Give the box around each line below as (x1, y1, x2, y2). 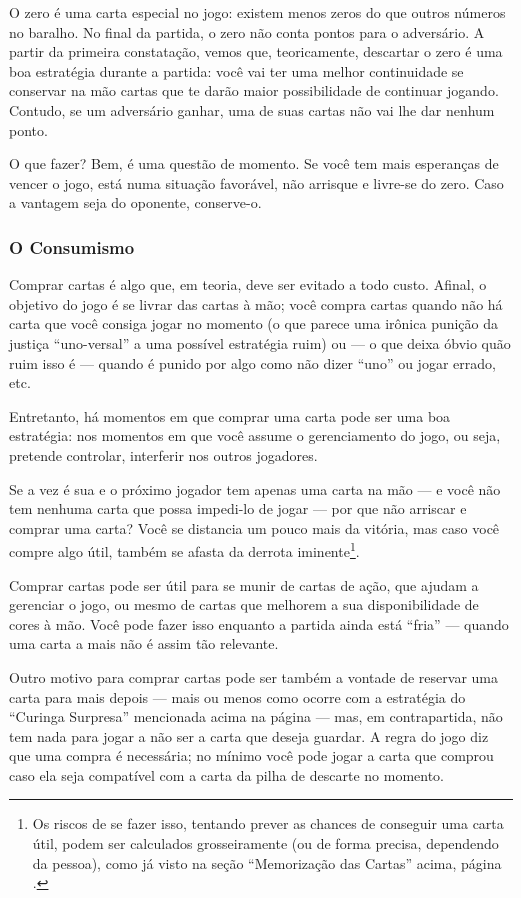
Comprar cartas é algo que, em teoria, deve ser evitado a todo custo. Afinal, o (9, 274, 487, 295)
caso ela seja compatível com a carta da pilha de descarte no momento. (9, 764, 445, 785)
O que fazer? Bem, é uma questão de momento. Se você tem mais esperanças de (9, 153, 499, 174)
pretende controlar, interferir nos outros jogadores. (9, 444, 318, 465)
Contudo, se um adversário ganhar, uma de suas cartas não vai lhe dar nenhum (9, 99, 495, 120)
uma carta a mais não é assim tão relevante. (9, 633, 279, 654)
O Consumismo (9, 234, 135, 259)
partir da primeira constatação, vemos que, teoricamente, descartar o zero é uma (9, 41, 503, 62)
